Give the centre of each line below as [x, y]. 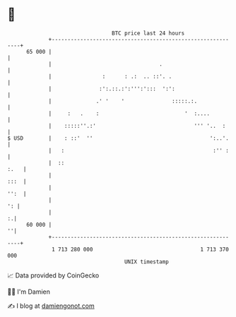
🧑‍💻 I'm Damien [29, 292]
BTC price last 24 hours [148, 33]
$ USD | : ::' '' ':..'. [118, 138]
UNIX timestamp [147, 262]
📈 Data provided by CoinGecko [53, 275]
